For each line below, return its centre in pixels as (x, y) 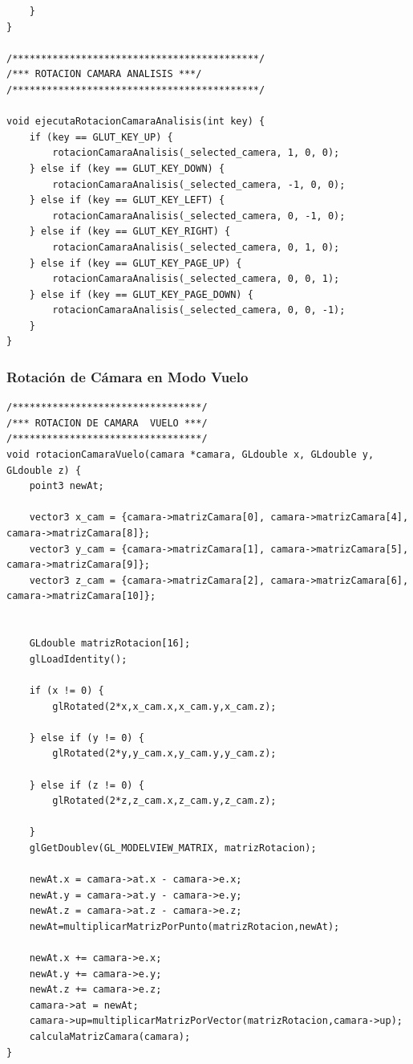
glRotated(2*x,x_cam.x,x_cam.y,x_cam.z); (164, 706)
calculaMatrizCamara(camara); (110, 1037)
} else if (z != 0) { (87, 785)
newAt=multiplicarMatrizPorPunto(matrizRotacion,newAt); (184, 926)
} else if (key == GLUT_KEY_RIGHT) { (130, 232)
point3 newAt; (67, 486)
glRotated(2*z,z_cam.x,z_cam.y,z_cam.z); (164, 801)
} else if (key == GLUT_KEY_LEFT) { (127, 200)
